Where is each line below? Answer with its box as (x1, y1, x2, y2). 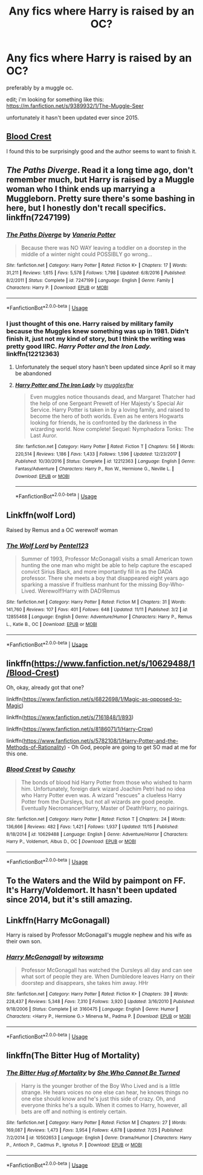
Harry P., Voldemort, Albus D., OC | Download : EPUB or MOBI (6, 838, 137, 845)
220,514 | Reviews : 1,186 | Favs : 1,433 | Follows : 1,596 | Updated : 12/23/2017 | (14, 451, 181, 457)
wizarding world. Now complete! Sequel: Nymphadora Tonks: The (30, 426, 195, 433)
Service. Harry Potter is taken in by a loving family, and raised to (30, 406, 190, 413)
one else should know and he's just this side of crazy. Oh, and (21, 1095, 176, 1102)
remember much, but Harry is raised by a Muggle (6, 174, 195, 185)
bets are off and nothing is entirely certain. (21, 1108, 127, 1115)
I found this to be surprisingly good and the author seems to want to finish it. (6, 147, 197, 155)
